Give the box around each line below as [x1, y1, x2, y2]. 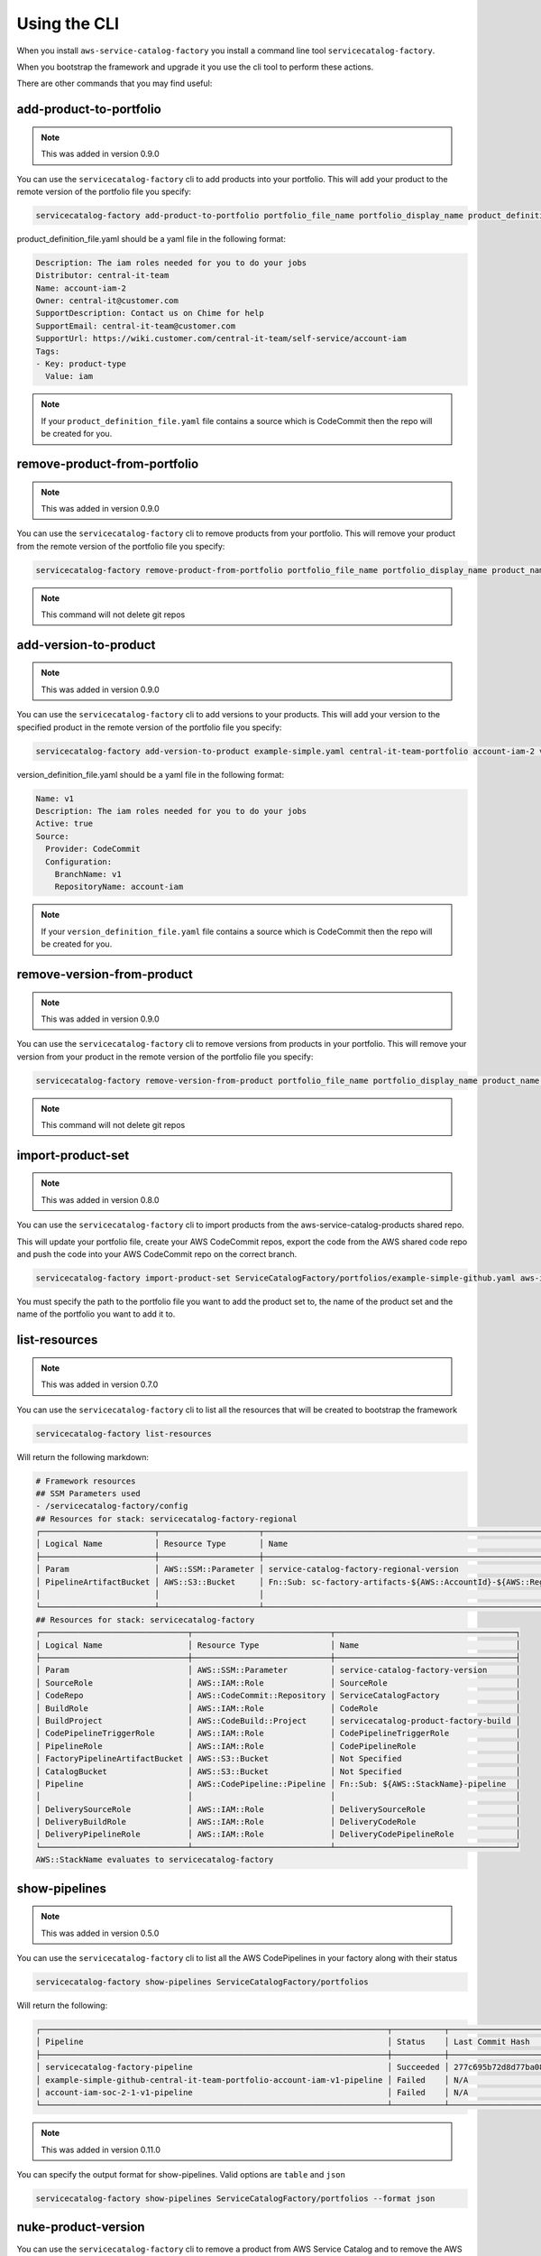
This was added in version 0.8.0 [41, 1194, 160, 1205]
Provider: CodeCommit [45, 844, 142, 855]
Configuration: [45, 856, 113, 866]
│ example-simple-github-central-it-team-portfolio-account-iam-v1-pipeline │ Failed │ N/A [35, 2075, 469, 2085]
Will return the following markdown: [16, 1451, 149, 1462]
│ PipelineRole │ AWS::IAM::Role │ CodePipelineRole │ [35, 1741, 521, 1751]
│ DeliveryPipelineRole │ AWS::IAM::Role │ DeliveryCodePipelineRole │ [35, 1829, 521, 1840]
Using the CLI [16, 14, 119, 33]
